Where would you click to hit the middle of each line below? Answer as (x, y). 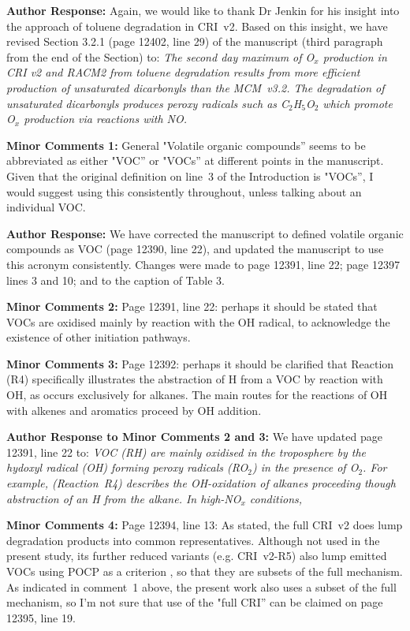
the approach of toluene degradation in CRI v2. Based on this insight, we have (197, 26)
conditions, (276, 498)
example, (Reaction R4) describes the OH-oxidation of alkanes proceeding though (201, 483)
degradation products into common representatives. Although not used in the (193, 540)
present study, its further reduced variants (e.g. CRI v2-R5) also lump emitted (197, 556)
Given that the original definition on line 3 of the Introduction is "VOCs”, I (190, 175)
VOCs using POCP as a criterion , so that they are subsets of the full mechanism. (205, 571)
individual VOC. (46, 207)
